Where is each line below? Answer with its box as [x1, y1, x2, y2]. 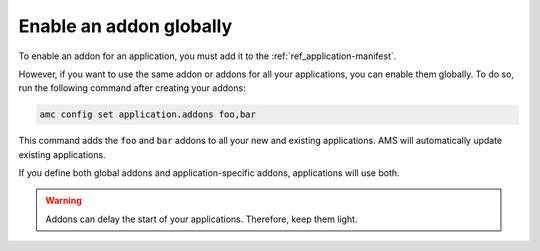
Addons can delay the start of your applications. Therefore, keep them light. [45, 213, 358, 225]
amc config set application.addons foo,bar [39, 109, 257, 120]
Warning [45, 195, 82, 207]
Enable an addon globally [18, 15, 233, 37]
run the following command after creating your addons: [18, 82, 246, 94]
